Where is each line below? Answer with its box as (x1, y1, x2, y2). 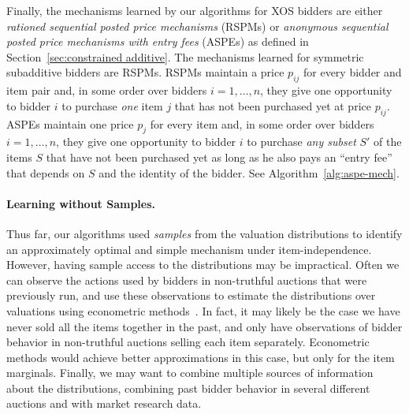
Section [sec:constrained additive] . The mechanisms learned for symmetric (6, 48, 364, 65)
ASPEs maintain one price (6, 115, 134, 132)
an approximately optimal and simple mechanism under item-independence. (6, 241, 372, 257)
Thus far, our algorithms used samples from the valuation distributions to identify (6, 225, 403, 241)
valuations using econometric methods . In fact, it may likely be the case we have (6, 302, 400, 319)
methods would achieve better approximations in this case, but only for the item (6, 349, 395, 365)
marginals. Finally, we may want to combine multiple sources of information (6, 364, 374, 381)
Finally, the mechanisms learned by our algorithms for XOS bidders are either (6, 2, 383, 18)
